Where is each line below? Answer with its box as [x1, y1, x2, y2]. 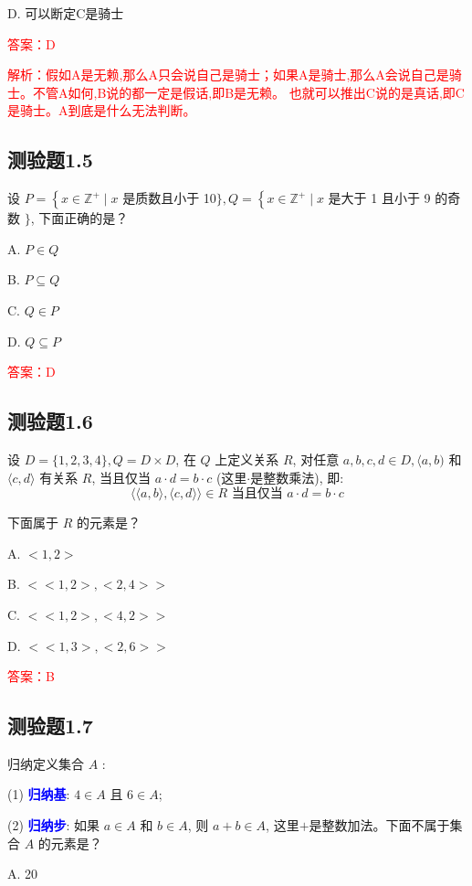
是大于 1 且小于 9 [328, 188, 431, 208]
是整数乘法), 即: [250, 467, 344, 486]
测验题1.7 [7, 711, 93, 740]
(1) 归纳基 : [7, 785, 70, 804]
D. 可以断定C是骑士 [7, 4, 124, 22]
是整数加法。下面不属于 [309, 816, 450, 835]
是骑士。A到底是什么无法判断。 [7, 101, 196, 120]
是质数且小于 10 [122, 188, 216, 208]
